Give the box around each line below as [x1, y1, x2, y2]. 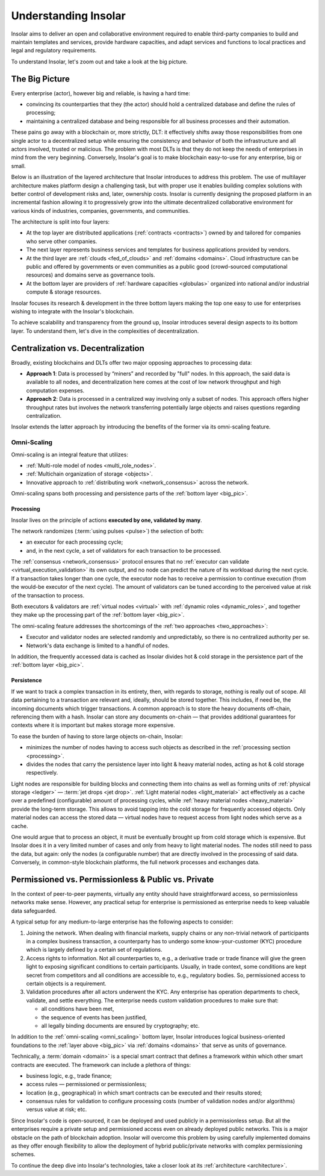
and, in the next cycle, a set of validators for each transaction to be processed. [26, 547, 222, 554]
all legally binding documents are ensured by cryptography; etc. [41, 1022, 200, 1029]
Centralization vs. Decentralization [11, 343, 144, 353]
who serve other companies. [26, 237, 97, 245]
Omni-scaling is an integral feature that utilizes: [11, 451, 129, 458]
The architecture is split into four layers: [11, 218, 110, 225]
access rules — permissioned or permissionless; [26, 1081, 147, 1088]
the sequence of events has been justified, [41, 1013, 147, 1021]
